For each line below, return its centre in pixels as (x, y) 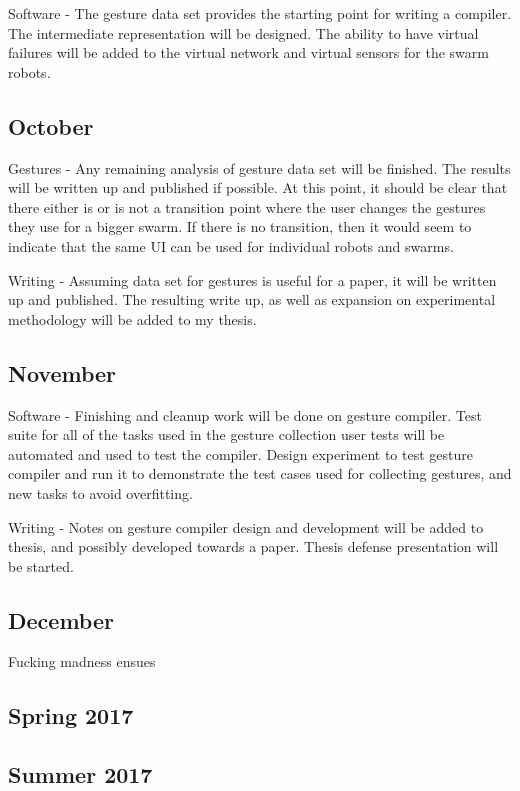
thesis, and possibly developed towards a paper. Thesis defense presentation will (253, 546)
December (61, 619)
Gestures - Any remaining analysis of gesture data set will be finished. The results (259, 167)
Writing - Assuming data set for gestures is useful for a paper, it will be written (252, 279)
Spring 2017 (71, 715)
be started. (41, 565)
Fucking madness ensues (82, 661)
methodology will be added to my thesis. (132, 318)
